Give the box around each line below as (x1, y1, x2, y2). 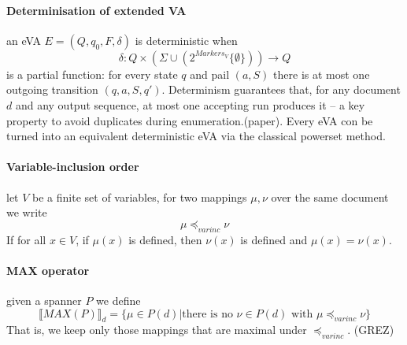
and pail (190, 65, 230, 82)
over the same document (271, 188, 389, 205)
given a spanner (6, 291, 82, 308)
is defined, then (128, 231, 202, 247)
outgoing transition (6, 81, 98, 98)
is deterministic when (135, 32, 238, 48)
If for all (6, 231, 46, 247)
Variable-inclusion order (6, 158, 139, 175)
